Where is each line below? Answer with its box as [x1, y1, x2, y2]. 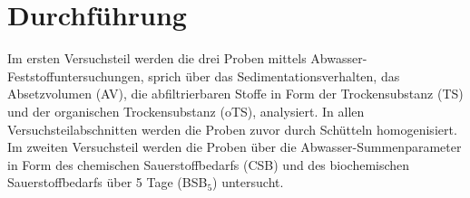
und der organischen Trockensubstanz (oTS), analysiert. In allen [7, 101, 365, 120]
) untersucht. [212, 173, 284, 192]
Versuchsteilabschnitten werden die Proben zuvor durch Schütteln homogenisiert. [7, 119, 457, 138]
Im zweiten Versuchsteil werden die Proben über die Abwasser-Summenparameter [7, 137, 462, 156]
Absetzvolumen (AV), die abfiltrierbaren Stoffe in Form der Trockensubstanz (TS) [7, 84, 464, 103]
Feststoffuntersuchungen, [7, 66, 144, 85]
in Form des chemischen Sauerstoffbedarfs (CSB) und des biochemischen [7, 155, 410, 174]
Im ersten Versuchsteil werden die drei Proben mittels [7, 49, 307, 68]
